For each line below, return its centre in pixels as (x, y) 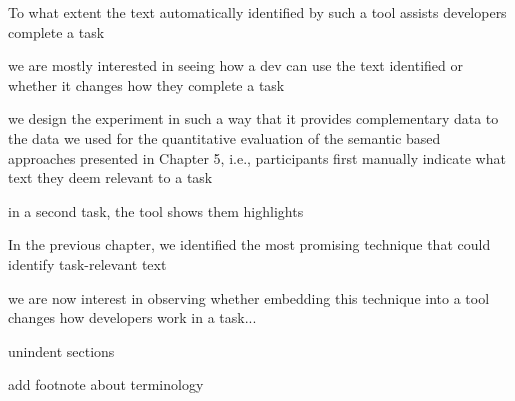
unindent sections (61, 350)
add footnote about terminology (106, 384)
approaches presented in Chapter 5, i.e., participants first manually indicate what (257, 157)
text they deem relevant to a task (110, 177)
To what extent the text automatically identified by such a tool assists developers (257, 12)
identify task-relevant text (87, 263)
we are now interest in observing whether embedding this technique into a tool (249, 297)
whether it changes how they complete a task (146, 84)
